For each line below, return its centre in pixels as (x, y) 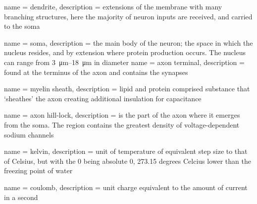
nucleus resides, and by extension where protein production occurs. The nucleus (125, 52)
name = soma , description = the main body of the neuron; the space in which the (128, 42)
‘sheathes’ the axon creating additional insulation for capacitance (103, 98)
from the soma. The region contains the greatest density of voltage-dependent (122, 124)
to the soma (22, 26)
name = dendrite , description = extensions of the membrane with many (113, 6)
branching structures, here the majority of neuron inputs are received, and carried (128, 16)
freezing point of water (38, 170)
